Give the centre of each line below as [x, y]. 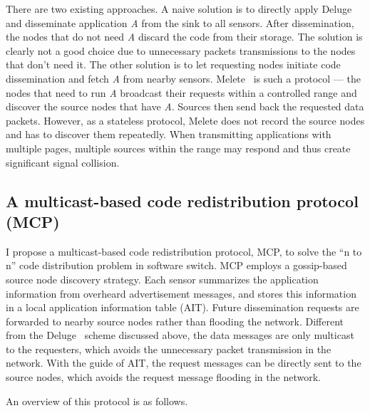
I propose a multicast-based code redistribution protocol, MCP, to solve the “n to [184, 251]
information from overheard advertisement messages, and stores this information [181, 293]
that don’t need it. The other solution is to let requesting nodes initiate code [173, 64]
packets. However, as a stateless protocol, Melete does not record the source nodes [185, 120]
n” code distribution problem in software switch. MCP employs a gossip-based [176, 265]
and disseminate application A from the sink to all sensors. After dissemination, [180, 22]
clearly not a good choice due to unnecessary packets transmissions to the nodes [181, 50]
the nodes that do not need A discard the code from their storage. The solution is [184, 37]
